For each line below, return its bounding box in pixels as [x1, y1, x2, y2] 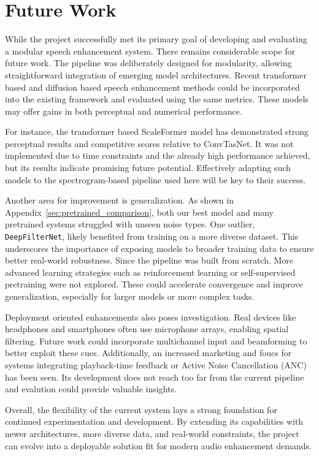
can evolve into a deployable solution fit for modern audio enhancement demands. [5, 439, 312, 452]
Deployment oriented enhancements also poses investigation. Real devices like [5, 310, 296, 323]
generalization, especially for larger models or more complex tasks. [5, 290, 255, 303]
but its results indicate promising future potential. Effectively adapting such [5, 161, 291, 174]
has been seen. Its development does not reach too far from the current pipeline [5, 370, 304, 383]
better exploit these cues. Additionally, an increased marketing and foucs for [5, 346, 292, 359]
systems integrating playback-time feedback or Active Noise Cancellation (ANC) [5, 359, 307, 371]
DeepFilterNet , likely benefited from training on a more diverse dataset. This [5, 230, 299, 243]
